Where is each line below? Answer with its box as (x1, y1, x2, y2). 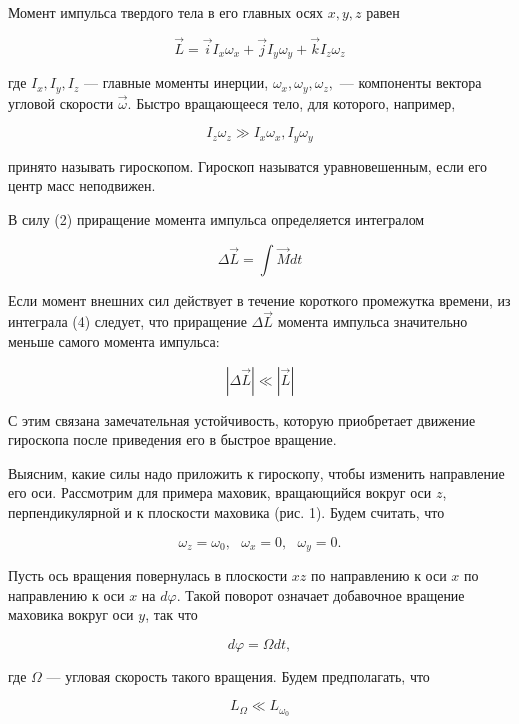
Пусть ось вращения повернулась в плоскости (8, 564, 288, 585)
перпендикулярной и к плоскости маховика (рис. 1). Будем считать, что (8, 501, 445, 522)
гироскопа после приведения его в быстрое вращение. (8, 429, 337, 450)
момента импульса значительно (277, 311, 468, 332)
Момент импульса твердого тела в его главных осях (8, 2, 324, 22)
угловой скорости (8, 92, 114, 113)
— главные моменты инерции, (84, 72, 269, 93)
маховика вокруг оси (8, 604, 134, 625)
